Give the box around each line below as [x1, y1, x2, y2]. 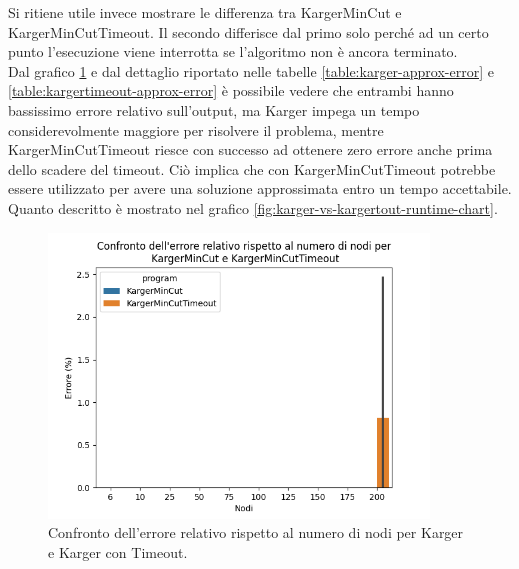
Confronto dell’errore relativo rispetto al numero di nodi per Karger [48, 522, 464, 543]
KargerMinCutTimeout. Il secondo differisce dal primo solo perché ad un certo [8, 21, 489, 42]
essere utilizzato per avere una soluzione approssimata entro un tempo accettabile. [8, 178, 512, 199]
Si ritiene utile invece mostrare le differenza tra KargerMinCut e [8, 2, 402, 22]
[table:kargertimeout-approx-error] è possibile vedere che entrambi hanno [8, 80, 454, 101]
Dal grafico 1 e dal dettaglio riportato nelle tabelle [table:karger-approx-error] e [8, 60, 494, 81]
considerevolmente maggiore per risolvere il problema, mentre [8, 119, 384, 140]
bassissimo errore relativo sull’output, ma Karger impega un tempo [8, 99, 420, 120]
